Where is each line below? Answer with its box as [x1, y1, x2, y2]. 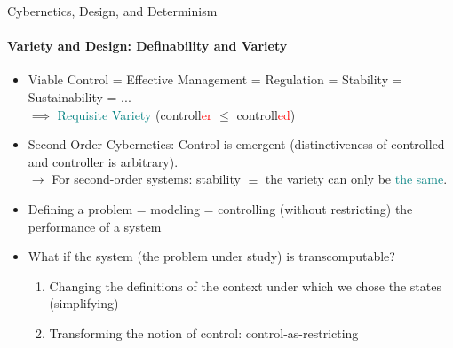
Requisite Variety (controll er [57, 105, 212, 123]
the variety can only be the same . [265, 170, 448, 188]
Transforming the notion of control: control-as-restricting [49, 323, 359, 342]
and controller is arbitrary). [28, 152, 179, 170]
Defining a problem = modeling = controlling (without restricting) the [28, 199, 413, 217]
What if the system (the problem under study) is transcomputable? [28, 247, 395, 265]
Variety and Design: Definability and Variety [7, 36, 288, 55]
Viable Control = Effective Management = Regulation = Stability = [28, 70, 402, 89]
